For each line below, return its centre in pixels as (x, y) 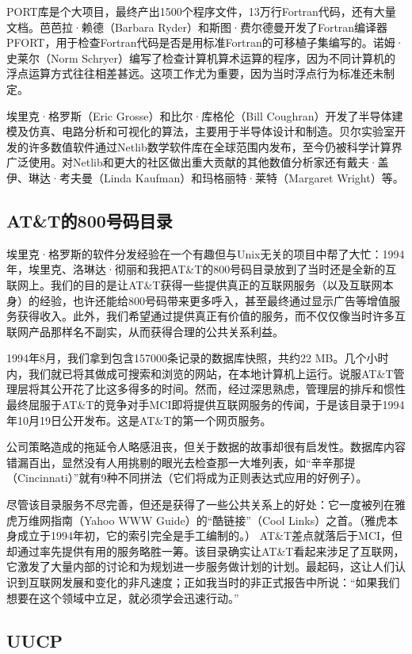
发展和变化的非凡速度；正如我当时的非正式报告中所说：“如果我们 (231, 582)
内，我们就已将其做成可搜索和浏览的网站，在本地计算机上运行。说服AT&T (200, 373)
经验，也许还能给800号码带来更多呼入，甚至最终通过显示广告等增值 (214, 300)
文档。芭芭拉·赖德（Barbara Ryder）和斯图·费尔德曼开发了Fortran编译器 (197, 27)
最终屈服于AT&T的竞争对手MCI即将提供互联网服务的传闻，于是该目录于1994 (206, 405)
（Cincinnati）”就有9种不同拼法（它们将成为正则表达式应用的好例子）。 (187, 478)
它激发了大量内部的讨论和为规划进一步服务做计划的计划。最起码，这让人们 (200, 566)
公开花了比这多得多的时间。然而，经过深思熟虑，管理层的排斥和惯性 (228, 389)
